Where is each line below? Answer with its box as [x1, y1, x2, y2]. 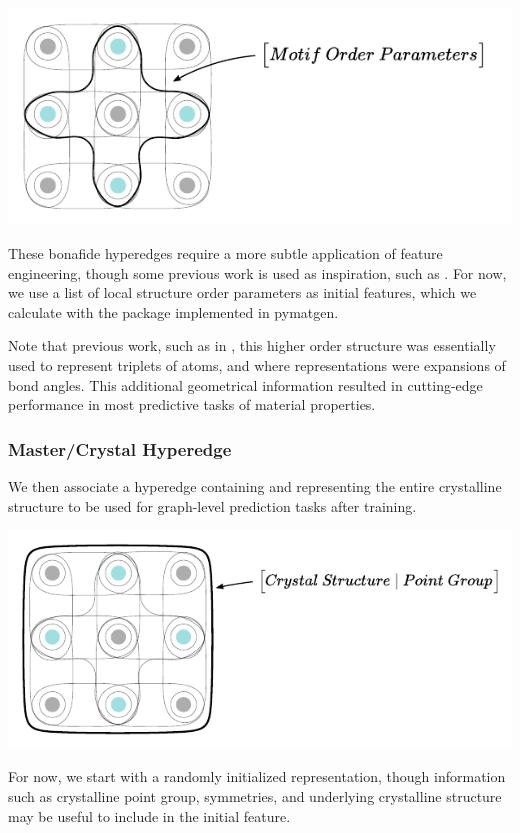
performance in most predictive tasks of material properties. [8, 394, 376, 415]
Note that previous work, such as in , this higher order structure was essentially [8, 335, 496, 356]
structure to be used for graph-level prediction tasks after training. [8, 495, 417, 516]
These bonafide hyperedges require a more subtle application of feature [8, 243, 443, 264]
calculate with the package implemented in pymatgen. [8, 301, 339, 322]
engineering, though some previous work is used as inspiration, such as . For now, [8, 262, 507, 283]
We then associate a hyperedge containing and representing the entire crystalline [8, 476, 502, 497]
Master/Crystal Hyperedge [8, 436, 232, 461]
